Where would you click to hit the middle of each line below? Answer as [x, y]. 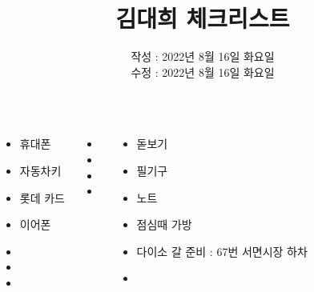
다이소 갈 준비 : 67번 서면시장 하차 [222, 251]
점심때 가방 [164, 224]
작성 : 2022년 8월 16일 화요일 [203, 56]
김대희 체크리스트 [203, 18]
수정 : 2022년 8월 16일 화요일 [203, 72]
